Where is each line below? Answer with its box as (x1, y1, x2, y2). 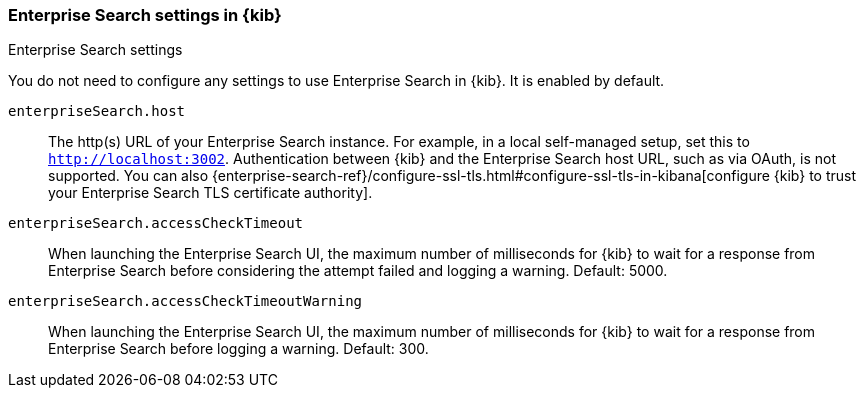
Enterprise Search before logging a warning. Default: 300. (48, 340, 429, 358)
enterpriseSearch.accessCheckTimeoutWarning (8, 293, 363, 310)
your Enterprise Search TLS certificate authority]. (48, 184, 373, 202)
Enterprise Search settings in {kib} (8, 5, 282, 25)
